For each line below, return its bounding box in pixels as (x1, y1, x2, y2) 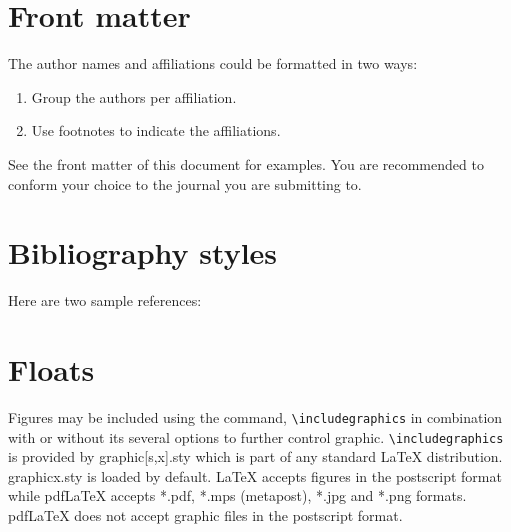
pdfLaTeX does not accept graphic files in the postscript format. (8, 505, 403, 526)
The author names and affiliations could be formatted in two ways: (8, 53, 418, 74)
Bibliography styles (8, 232, 278, 273)
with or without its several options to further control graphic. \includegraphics (8, 426, 504, 447)
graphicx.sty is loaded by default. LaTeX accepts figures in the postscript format (8, 465, 502, 486)
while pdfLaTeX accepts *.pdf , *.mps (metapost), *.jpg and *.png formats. (8, 485, 467, 506)
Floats (8, 349, 95, 389)
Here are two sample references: (8, 290, 202, 311)
